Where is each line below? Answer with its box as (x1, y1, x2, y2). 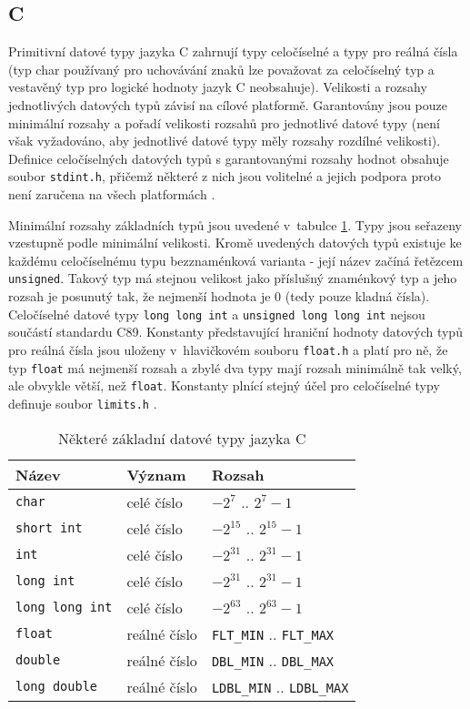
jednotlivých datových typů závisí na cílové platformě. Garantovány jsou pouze (8, 95, 447, 114)
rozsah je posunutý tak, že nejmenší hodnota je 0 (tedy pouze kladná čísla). (8, 287, 430, 306)
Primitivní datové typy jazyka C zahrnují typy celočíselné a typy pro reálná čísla (8, 42, 458, 61)
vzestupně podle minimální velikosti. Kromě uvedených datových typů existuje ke (8, 233, 462, 252)
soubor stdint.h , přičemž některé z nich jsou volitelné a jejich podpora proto (8, 167, 442, 186)
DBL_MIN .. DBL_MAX (211, 649, 335, 671)
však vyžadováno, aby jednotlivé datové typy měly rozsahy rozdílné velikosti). (8, 131, 441, 150)
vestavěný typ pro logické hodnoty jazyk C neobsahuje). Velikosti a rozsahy (8, 77, 427, 96)
